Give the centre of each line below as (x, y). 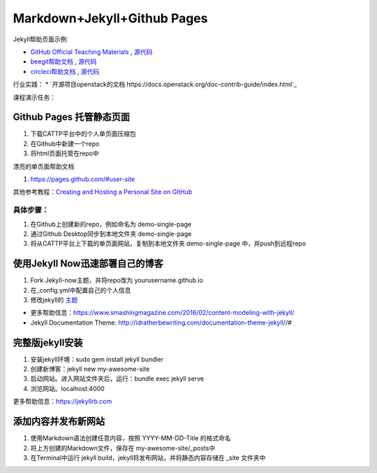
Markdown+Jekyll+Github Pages (110, 18)
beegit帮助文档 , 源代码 (64, 62)
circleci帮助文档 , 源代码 (65, 71)
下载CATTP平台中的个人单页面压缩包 (83, 134)
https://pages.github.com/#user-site (83, 179)
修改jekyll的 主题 (54, 299)
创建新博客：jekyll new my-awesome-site (90, 369)
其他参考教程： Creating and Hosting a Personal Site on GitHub (103, 192)
